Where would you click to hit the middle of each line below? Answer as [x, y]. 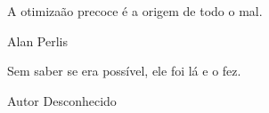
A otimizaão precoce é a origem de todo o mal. [135, 11]
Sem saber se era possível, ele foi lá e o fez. [124, 71]
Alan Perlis [37, 40]
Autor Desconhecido [62, 100]
